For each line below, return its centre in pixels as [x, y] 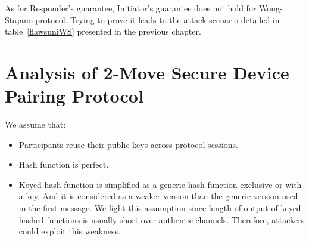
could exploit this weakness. [69, 231]
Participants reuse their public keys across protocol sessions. [128, 144]
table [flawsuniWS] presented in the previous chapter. [103, 31]
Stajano [19, 19]
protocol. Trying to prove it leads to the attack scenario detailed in [157, 19]
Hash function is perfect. [64, 164]
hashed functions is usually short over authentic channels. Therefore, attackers [162, 219]
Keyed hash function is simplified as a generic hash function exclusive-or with [160, 184]
